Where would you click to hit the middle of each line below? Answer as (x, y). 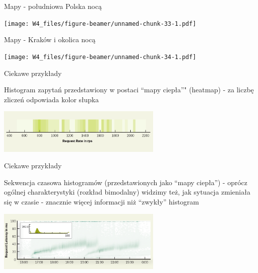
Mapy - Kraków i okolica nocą (50, 39)
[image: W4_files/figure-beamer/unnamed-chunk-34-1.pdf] (100, 57)
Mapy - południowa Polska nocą (53, 6)
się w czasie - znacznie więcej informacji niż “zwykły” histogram (102, 202)
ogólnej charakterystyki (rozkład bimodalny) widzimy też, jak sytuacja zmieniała (127, 192)
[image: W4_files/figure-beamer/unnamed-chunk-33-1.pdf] (100, 24)
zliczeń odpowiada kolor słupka (51, 99)
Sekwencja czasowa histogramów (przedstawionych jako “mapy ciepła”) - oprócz (126, 182)
